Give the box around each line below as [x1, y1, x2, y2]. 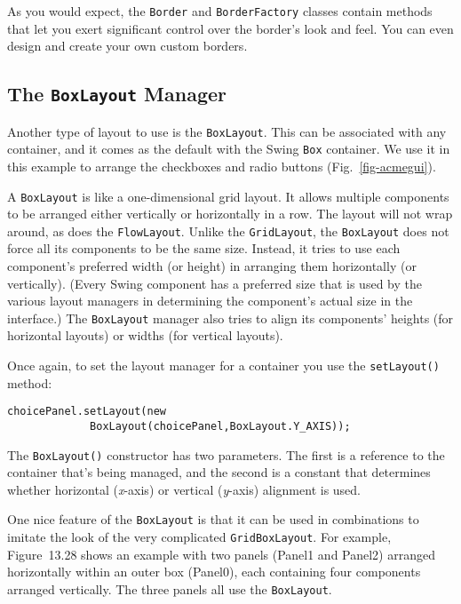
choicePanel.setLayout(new [7, 405, 166, 418]
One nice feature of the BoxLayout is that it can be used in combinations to [7, 510, 419, 528]
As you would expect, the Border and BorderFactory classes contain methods [7, 2, 433, 20]
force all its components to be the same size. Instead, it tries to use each [7, 239, 401, 258]
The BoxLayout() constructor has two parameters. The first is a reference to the [7, 445, 445, 464]
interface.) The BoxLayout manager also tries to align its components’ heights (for [7, 308, 454, 327]
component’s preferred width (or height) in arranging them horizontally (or [7, 257, 417, 275]
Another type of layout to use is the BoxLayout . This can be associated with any [7, 122, 447, 140]
